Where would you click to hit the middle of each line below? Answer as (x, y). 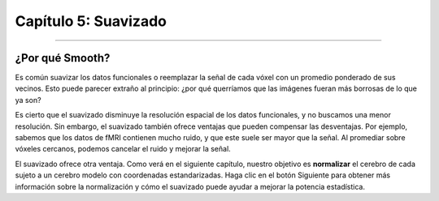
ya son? (28, 100)
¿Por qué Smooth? (63, 58)
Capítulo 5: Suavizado (91, 21)
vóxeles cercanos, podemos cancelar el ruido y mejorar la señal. (123, 149)
